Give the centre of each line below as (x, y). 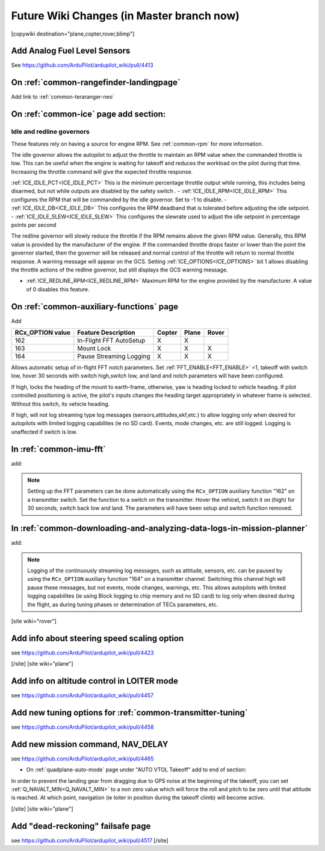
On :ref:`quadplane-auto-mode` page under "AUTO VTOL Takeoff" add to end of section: (136, 770)
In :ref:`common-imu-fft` (59, 449)
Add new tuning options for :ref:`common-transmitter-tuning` (129, 713)
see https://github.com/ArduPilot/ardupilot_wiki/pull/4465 (82, 758)
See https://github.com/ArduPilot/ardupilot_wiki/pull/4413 (82, 65)
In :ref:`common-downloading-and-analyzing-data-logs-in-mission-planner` (159, 529)
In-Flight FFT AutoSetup (111, 341)
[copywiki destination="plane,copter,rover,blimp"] (73, 34)
